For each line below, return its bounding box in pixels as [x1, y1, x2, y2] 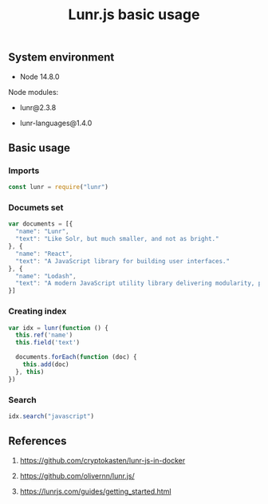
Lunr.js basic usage [68, 6, 200, 24]
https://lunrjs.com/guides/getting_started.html [19, 486, 171, 496]
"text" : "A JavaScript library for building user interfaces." [15, 257, 230, 265]
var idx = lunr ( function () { [8, 324, 109, 332]
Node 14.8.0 [19, 72, 60, 81]
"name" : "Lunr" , [15, 227, 69, 236]
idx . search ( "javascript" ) [8, 412, 94, 420]
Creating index [8, 305, 67, 317]
